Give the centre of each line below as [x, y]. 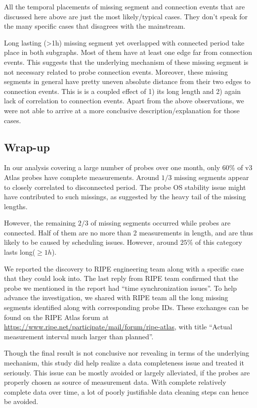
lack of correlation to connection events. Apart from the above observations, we [124, 101]
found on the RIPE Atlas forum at [56, 317]
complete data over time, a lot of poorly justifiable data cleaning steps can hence [126, 391]
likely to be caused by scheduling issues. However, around [91, 242]
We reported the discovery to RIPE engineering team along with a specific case [124, 268]
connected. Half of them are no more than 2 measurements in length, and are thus [128, 232]
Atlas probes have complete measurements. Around [82, 177]
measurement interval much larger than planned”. [79, 336]
